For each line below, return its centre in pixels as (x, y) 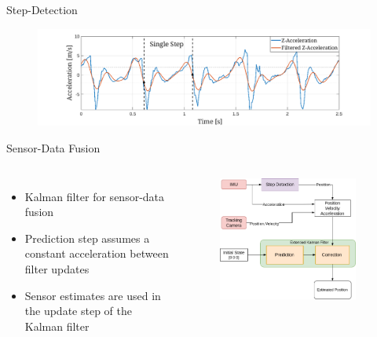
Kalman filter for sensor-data (95, 196)
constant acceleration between (97, 253)
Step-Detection (42, 9)
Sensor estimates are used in (93, 295)
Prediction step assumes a (87, 238)
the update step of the (78, 311)
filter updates (57, 268)
